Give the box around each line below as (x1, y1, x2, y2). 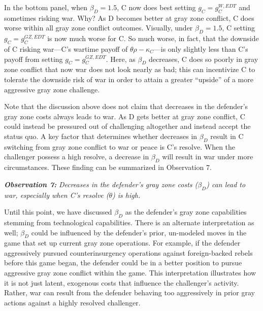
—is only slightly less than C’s (153, 43, 248, 54)
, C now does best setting (117, 2, 196, 12)
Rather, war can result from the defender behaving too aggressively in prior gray (4, 287, 255, 298)
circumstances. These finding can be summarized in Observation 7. (4, 162, 212, 172)
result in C (210, 130, 244, 141)
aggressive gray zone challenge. (4, 84, 100, 94)
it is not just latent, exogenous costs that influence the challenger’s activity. (4, 277, 239, 288)
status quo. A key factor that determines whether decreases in (4, 130, 198, 141)
